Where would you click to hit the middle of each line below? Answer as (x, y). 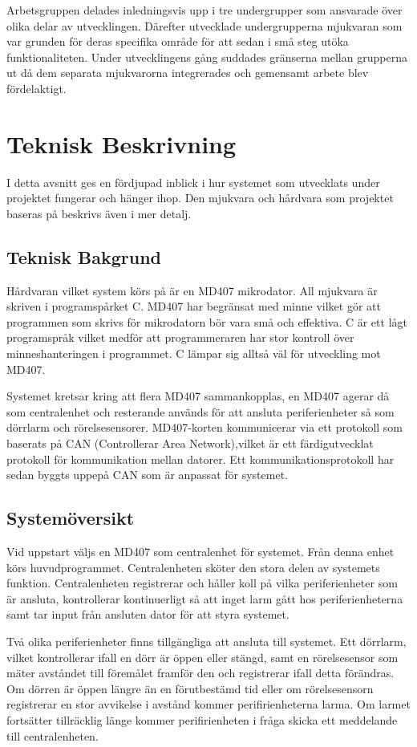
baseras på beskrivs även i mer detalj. (99, 213)
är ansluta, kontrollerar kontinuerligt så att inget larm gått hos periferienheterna (205, 598)
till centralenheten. (53, 735)
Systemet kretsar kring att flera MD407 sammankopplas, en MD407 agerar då (198, 396)
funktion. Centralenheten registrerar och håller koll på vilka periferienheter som (202, 583)
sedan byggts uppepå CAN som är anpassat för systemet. (147, 475)
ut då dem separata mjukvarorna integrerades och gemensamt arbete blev (188, 73)
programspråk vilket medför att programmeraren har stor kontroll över (180, 337)
